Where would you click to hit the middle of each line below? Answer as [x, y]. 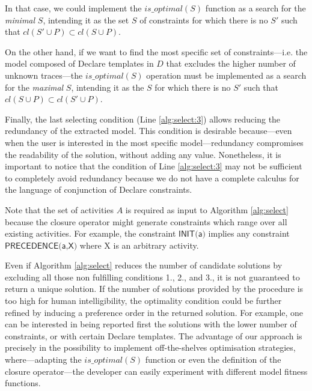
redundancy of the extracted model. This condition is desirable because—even [148, 131]
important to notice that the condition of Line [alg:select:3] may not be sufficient [154, 166]
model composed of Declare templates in [79, 63]
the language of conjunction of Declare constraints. [99, 189]
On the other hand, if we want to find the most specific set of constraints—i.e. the [156, 51]
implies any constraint [249, 233]
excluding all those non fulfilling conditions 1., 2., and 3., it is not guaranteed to [152, 277]
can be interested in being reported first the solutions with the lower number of [151, 324]
